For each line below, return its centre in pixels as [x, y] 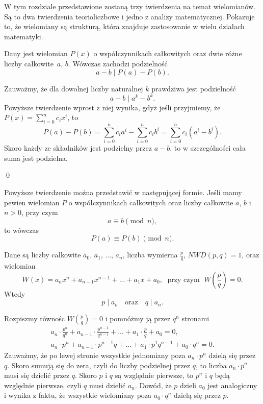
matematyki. [24, 36]
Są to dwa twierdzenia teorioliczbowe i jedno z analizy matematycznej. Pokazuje [129, 16]
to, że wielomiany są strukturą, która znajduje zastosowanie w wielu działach [124, 26]
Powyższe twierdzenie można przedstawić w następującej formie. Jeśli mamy [123, 192]
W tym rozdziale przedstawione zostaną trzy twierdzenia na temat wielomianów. [130, 6]
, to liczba [211, 365]
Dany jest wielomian [36, 53]
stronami [195, 318]
